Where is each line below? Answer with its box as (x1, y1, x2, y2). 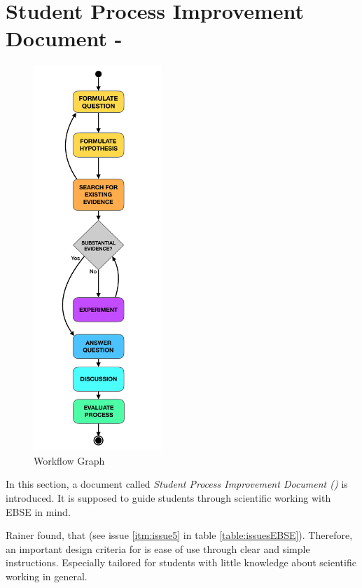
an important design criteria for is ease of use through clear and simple (6, 541, 310, 556)
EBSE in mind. (6, 504, 71, 519)
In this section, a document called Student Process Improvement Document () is (6, 477, 348, 491)
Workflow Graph (34, 453, 105, 467)
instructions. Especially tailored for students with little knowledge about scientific (6, 555, 356, 570)
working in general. (6, 568, 88, 583)
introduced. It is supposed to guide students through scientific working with (6, 491, 331, 505)
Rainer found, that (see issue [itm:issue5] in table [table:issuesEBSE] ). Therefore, (6, 528, 353, 542)
